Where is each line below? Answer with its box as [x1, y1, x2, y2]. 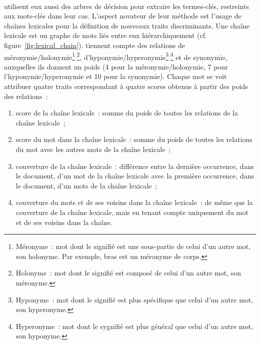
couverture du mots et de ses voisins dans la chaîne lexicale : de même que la [15, 197, 253, 207]
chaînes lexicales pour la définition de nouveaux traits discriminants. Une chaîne [4, 20, 249, 30]
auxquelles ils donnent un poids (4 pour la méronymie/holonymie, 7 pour [4, 61, 228, 71]
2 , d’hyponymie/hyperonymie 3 [76, 50, 169, 62]
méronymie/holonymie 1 [4, 50, 75, 62]
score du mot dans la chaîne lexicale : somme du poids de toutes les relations [15, 134, 252, 144]
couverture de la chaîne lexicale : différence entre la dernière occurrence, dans [15, 160, 254, 171]
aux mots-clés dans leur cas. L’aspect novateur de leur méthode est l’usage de [4, 10, 241, 21]
